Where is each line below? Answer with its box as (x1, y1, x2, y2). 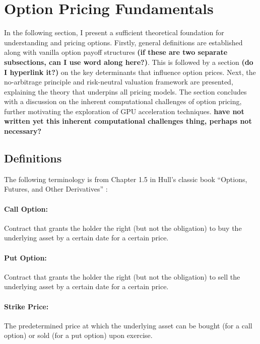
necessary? (4, 126, 42, 136)
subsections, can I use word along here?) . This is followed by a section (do (4, 56, 253, 67)
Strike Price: (4, 301, 49, 311)
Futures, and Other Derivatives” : (4, 184, 108, 194)
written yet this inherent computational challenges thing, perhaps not (4, 116, 252, 126)
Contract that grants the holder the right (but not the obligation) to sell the (4, 271, 240, 282)
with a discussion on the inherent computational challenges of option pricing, (4, 96, 242, 107)
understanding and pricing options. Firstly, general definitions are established (4, 37, 243, 47)
